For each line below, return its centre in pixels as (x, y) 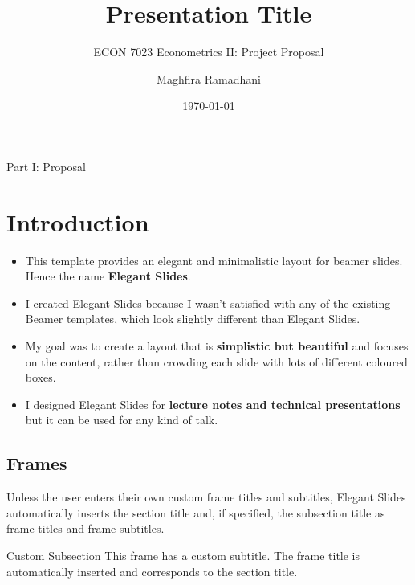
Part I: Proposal (46, 166)
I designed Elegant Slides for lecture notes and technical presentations (213, 404)
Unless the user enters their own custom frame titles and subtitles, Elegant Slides (206, 497)
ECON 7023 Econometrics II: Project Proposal (209, 52)
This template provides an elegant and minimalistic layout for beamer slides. (214, 260)
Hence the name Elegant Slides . (108, 276)
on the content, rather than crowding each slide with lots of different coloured (216, 361)
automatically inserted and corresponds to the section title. (152, 571)
